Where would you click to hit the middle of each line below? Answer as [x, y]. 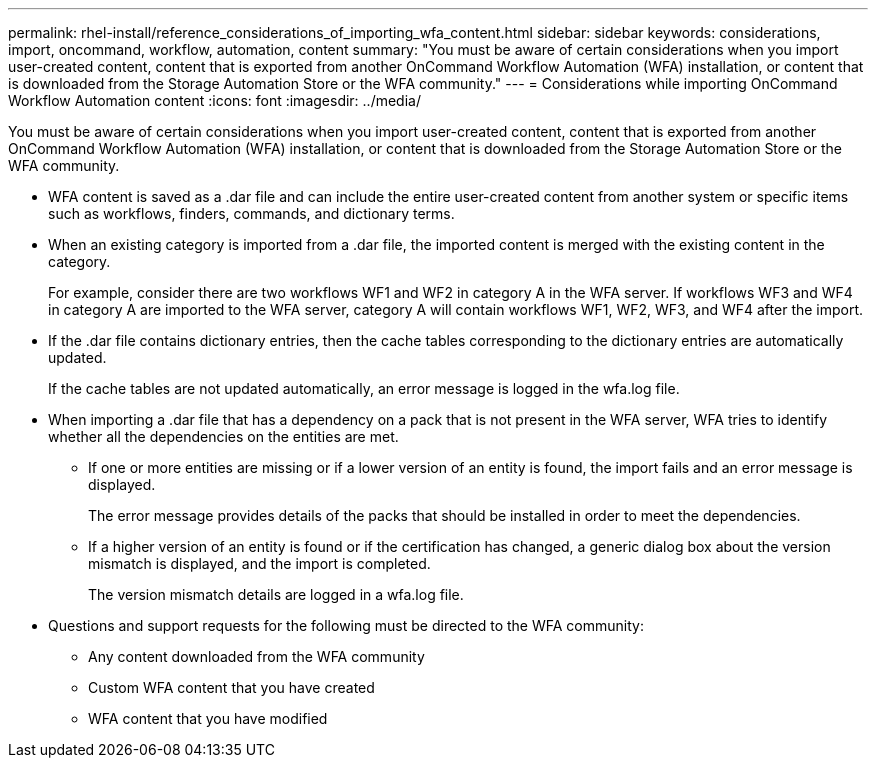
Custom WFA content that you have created [231, 687]
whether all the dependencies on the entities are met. [223, 436]
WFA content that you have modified [208, 718]
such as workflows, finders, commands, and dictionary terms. [251, 213]
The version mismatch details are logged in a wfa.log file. [276, 594]
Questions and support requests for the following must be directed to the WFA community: [346, 625]
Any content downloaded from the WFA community [256, 656]
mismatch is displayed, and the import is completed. [259, 563]
